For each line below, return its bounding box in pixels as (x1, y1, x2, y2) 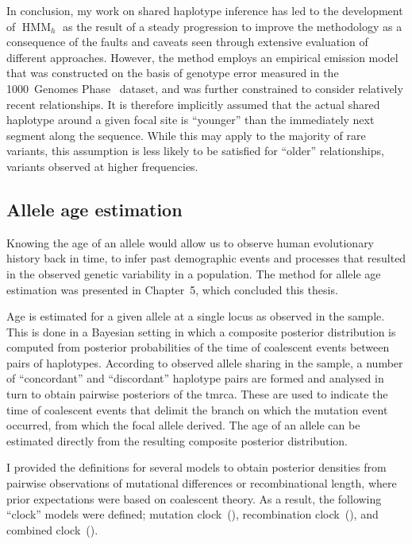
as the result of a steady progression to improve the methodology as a (62, 17, 402, 34)
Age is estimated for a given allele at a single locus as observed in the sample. (6, 308, 385, 324)
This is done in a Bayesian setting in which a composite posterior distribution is (6, 323, 396, 340)
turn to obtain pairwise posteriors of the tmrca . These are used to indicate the (6, 386, 388, 402)
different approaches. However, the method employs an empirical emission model (6, 49, 399, 65)
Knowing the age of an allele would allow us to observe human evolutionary (6, 234, 375, 251)
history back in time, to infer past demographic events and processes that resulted (6, 250, 406, 266)
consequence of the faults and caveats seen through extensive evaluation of (6, 33, 368, 50)
